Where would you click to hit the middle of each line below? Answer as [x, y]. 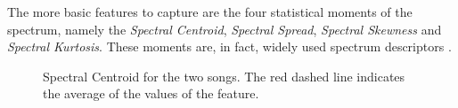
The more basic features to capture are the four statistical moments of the [210, 12]
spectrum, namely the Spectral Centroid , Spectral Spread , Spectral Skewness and [225, 29]
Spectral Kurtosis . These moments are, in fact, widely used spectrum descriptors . [229, 46]
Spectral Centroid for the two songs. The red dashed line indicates [224, 76]
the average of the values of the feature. [151, 93]
